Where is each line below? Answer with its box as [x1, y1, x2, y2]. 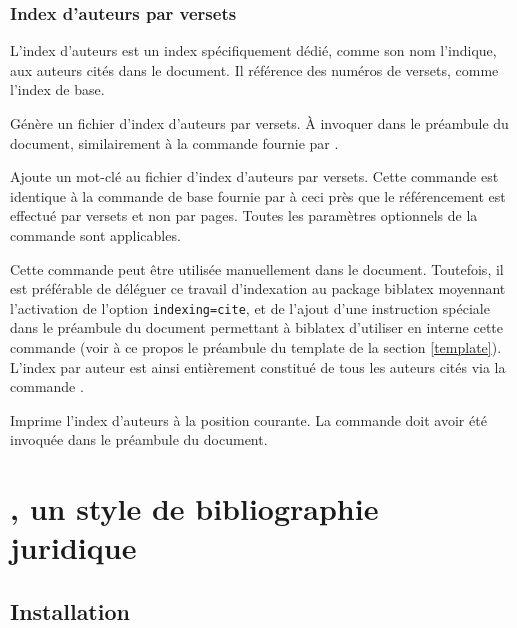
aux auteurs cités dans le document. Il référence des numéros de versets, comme [10, 59, 499, 80]
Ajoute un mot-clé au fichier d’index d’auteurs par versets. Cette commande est [10, 166, 499, 187]
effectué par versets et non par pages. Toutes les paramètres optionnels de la [10, 205, 478, 226]
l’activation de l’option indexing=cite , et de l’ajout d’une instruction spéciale [10, 297, 490, 318]
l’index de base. [10, 79, 105, 100]
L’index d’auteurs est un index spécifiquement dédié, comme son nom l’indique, [10, 40, 497, 61]
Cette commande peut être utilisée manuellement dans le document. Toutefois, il [10, 258, 504, 279]
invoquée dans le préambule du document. [10, 429, 268, 450]
